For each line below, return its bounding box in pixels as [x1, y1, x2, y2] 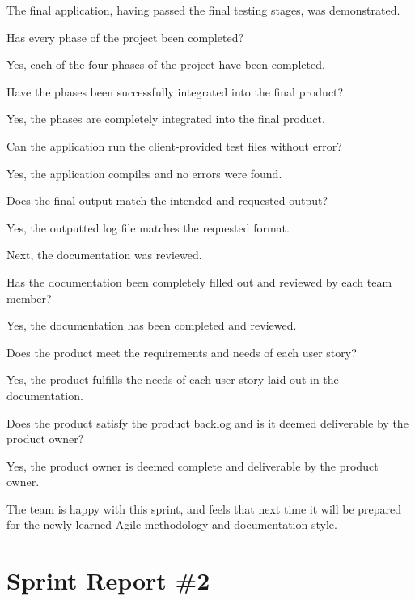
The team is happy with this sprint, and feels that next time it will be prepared [6, 500, 402, 517]
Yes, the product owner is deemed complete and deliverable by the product [6, 457, 379, 474]
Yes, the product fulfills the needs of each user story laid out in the [6, 371, 339, 388]
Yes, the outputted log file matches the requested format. [6, 219, 290, 236]
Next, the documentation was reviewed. [6, 246, 202, 263]
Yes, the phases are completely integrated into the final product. [6, 110, 325, 127]
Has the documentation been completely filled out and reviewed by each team [6, 273, 392, 290]
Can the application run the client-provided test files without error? [6, 137, 342, 154]
